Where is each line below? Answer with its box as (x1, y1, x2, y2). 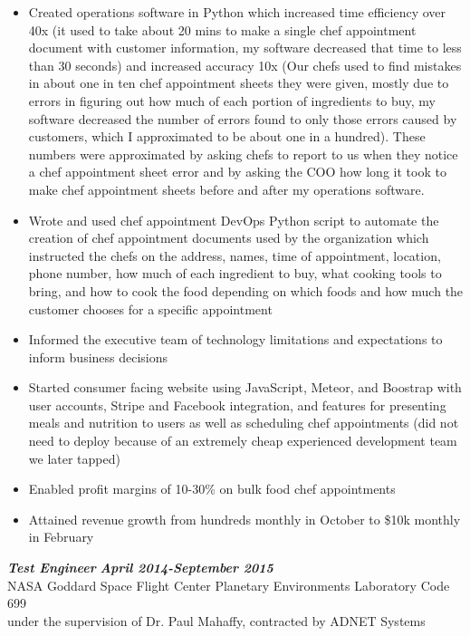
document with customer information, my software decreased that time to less (28, 38, 462, 57)
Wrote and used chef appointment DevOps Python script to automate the (28, 210, 439, 229)
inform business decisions (28, 347, 168, 366)
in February (28, 527, 94, 546)
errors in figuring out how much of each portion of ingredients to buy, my (28, 91, 436, 110)
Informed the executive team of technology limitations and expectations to (28, 330, 443, 349)
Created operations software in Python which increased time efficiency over (28, 3, 446, 21)
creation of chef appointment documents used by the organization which (28, 228, 429, 247)
